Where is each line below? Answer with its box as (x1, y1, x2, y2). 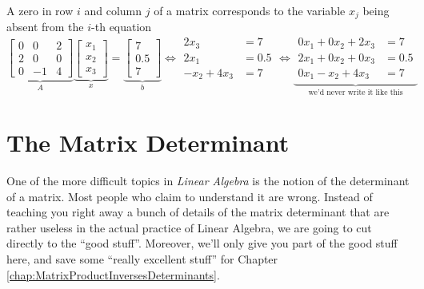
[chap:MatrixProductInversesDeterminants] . (6, 266, 220, 283)
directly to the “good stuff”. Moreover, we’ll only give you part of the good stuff (6, 235, 398, 251)
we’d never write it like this (308, 89, 403, 97)
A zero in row (6, 2, 74, 18)
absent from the (6, 18, 84, 35)
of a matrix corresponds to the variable (154, 2, 346, 18)
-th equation (91, 18, 152, 35)
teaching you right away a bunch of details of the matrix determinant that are (6, 204, 390, 220)
